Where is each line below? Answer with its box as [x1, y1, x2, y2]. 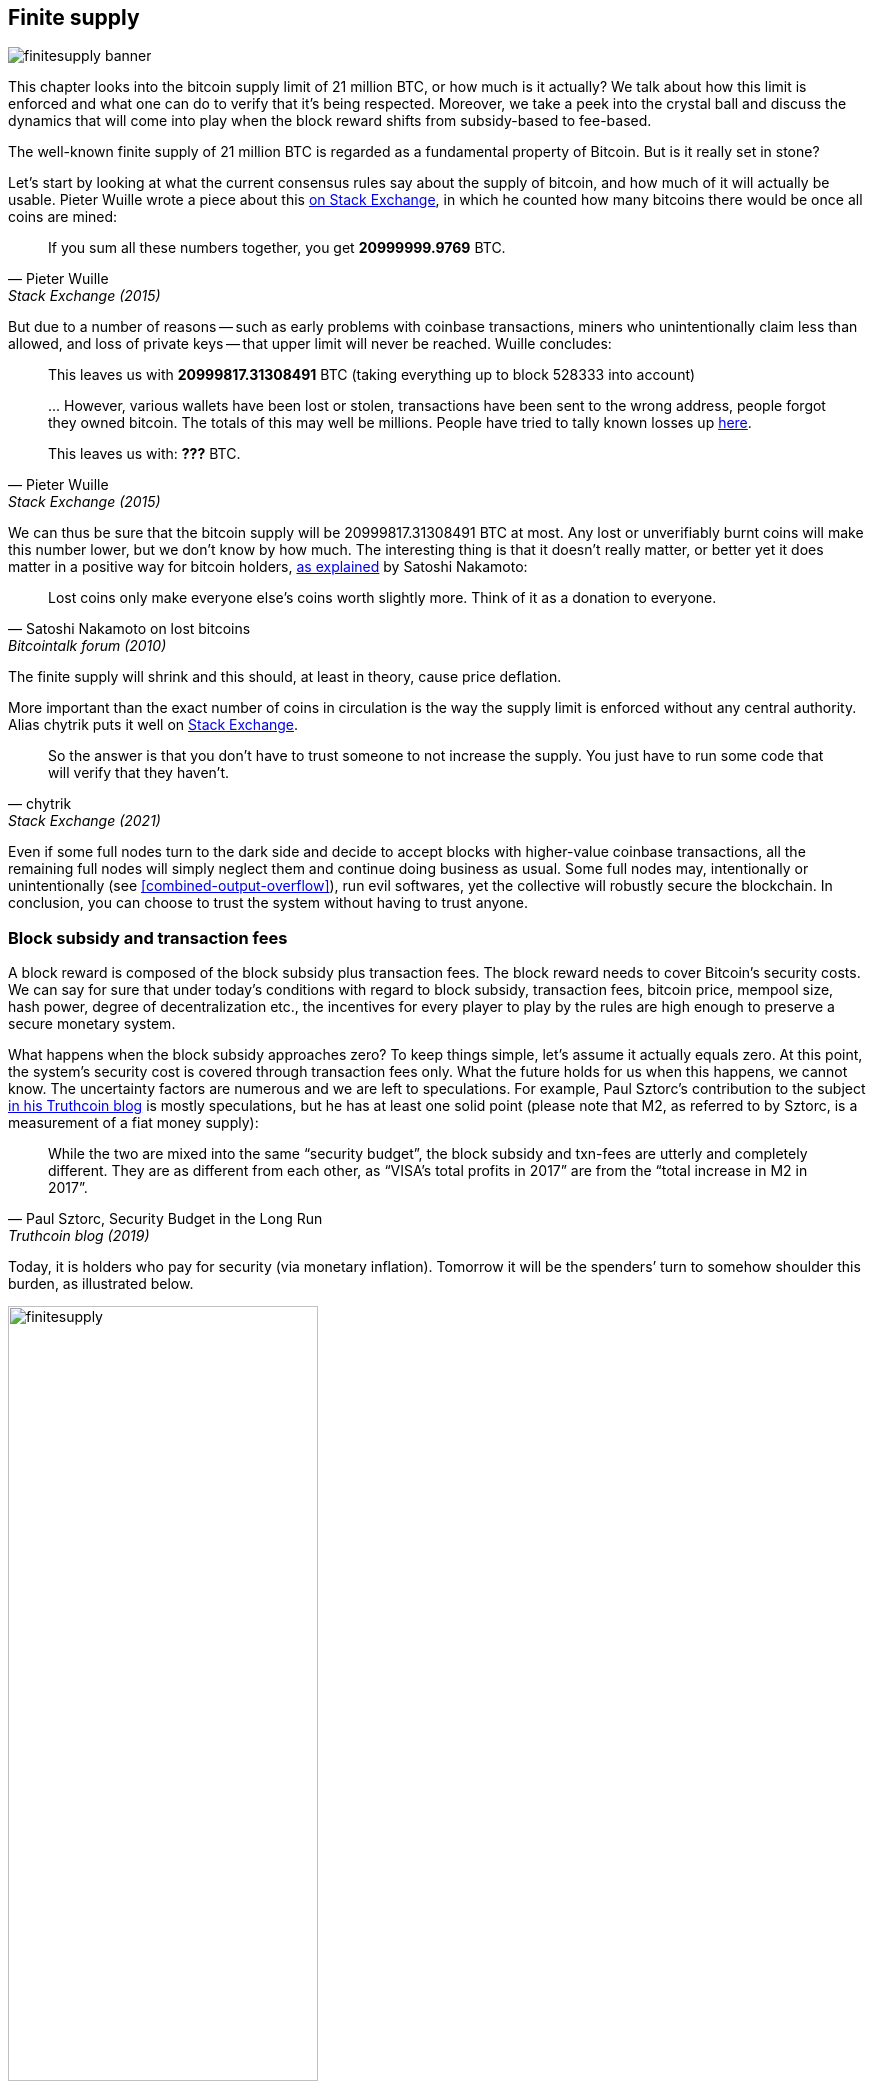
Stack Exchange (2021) [8, 812, 161, 830]
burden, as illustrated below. [8, 1275, 194, 1293]
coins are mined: [8, 208, 118, 226]
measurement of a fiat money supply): [8, 1114, 259, 1132]
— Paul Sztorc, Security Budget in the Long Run [8, 1210, 323, 1228]
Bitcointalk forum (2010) [8, 637, 167, 655]
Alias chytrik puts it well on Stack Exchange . [8, 716, 299, 734]
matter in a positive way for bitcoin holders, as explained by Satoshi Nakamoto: [8, 558, 528, 576]
